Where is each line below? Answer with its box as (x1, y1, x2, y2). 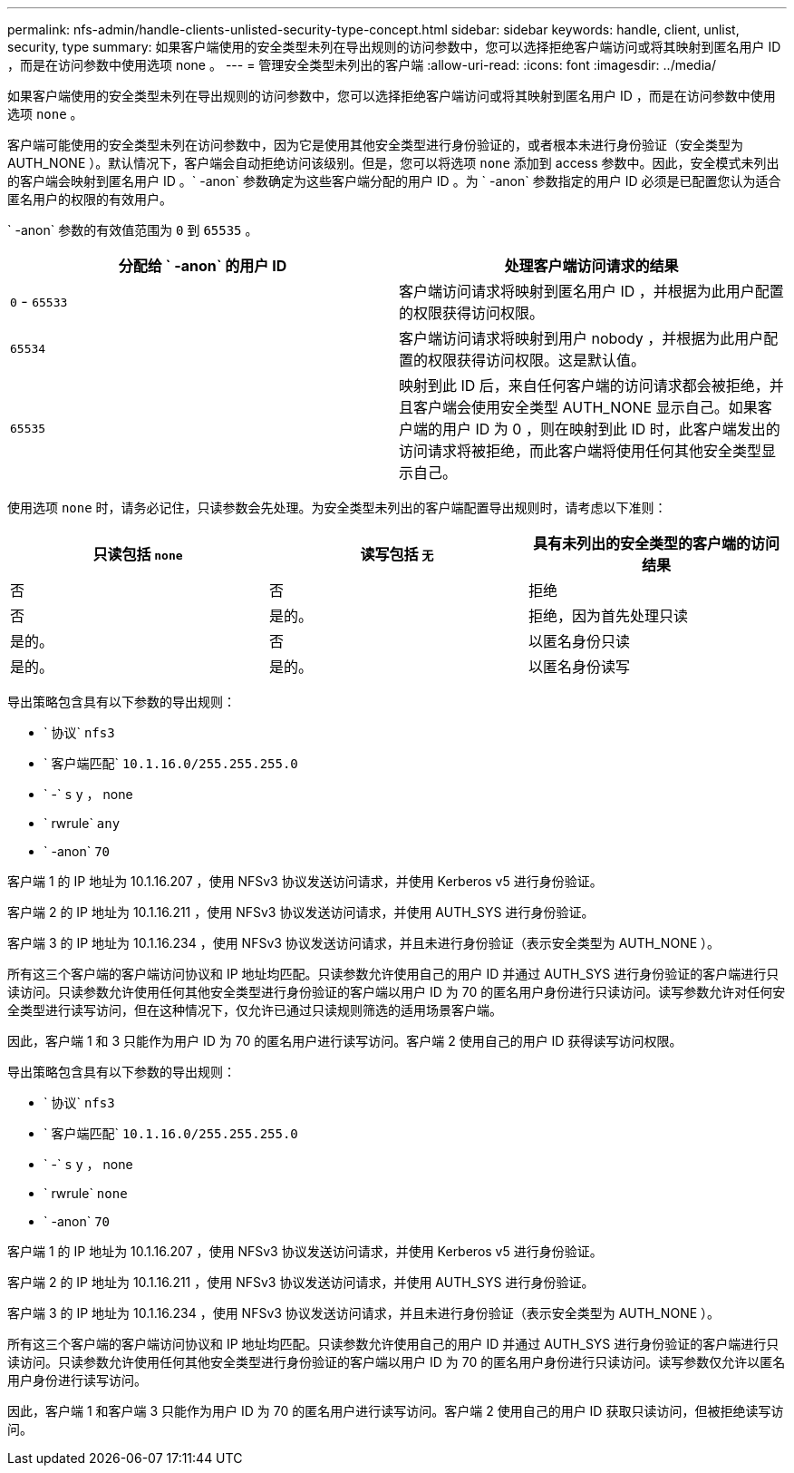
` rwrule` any (44, 815, 121, 831)
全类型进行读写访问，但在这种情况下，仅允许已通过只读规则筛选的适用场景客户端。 (7, 1002, 502, 1018)
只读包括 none (92, 545, 183, 563)
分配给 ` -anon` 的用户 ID (118, 257, 287, 275)
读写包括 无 (360, 545, 434, 563)
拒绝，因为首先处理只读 (528, 607, 688, 625)
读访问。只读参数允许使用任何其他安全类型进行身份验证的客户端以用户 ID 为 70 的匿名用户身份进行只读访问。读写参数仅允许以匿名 (7, 1354, 786, 1370)
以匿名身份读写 (528, 658, 630, 676)
